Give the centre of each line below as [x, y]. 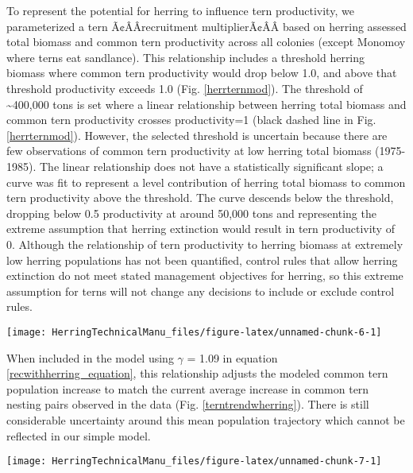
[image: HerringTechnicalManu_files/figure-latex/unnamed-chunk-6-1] [194, 332]
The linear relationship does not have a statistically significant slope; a [211, 166]
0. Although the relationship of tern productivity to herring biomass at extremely [205, 244]
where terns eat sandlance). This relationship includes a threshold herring [186, 57]
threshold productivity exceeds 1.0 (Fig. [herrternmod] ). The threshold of [185, 88]
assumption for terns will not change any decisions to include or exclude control [201, 291]
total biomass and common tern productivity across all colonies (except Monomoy [206, 42]
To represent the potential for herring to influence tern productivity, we [180, 10]
